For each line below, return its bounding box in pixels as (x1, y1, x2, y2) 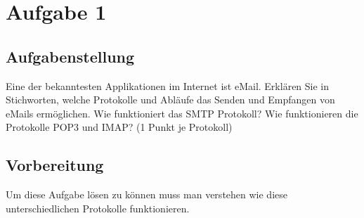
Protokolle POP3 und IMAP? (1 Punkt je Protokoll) (6, 120, 233, 134)
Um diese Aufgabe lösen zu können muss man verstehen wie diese (6, 187, 287, 202)
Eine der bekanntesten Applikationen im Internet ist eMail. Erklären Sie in (6, 78, 330, 93)
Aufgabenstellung (6, 45, 135, 67)
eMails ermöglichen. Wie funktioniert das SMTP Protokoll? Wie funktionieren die (6, 105, 358, 120)
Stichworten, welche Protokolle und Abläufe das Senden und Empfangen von (6, 92, 335, 107)
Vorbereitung (6, 154, 104, 176)
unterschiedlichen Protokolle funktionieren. (6, 200, 190, 215)
